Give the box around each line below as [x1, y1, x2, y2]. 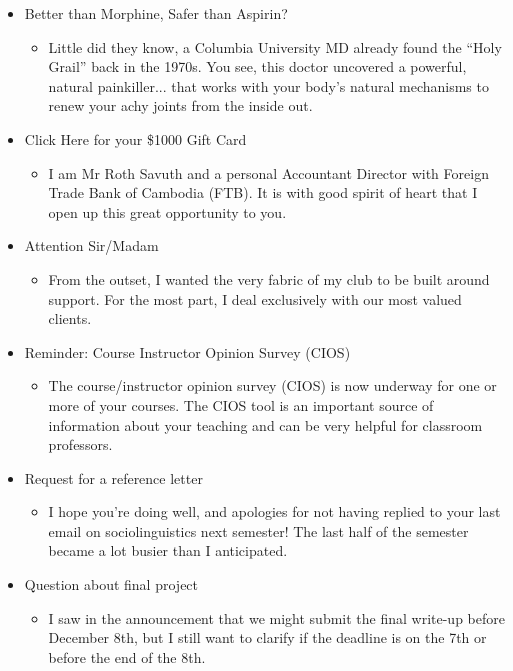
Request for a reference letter [24, 467, 203, 488]
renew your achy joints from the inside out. [48, 95, 313, 116]
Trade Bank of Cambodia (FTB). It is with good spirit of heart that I [48, 182, 478, 203]
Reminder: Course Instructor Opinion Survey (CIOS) [24, 341, 351, 362]
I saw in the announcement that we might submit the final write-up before [48, 607, 505, 628]
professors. [48, 434, 113, 455]
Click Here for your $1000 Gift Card [24, 128, 247, 149]
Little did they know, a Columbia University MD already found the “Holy [48, 36, 502, 57]
